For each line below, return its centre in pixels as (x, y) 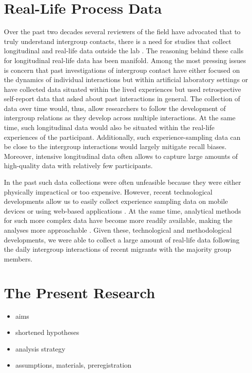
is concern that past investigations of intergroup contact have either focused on (122, 70)
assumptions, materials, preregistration (73, 365)
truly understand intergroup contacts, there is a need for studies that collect (118, 41)
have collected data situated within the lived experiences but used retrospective (123, 89)
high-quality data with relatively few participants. (78, 165)
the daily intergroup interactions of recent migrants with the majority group (118, 249)
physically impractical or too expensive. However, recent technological (108, 191)
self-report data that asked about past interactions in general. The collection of (122, 99)
